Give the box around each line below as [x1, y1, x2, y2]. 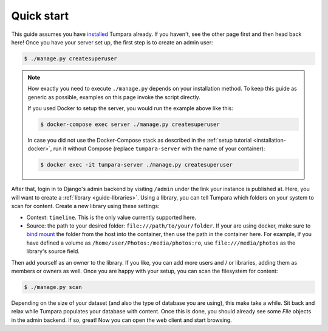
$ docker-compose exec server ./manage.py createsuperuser [40, 121, 220, 128]
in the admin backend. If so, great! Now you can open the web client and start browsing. [11, 316, 232, 324]
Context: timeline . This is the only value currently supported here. [26, 214, 197, 221]
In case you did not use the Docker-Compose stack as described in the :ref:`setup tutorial [27, 137, 252, 144]
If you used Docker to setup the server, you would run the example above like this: [27, 105, 234, 112]
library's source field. [26, 248, 80, 255]
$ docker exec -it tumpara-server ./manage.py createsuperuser [40, 161, 233, 169]
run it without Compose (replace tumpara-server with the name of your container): [53, 145, 265, 152]
